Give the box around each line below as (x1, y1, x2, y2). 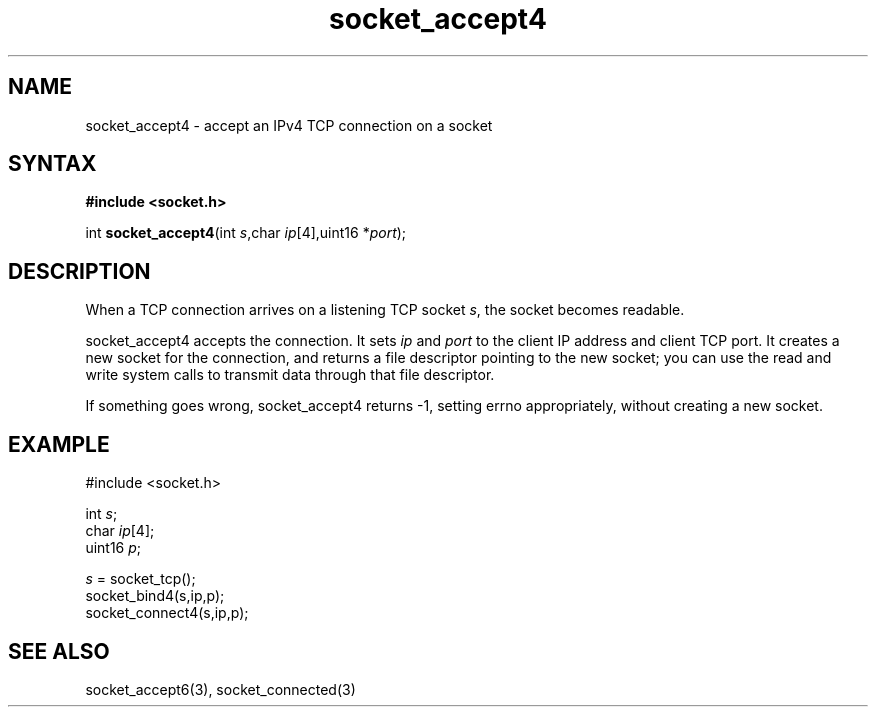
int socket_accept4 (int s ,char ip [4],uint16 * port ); (85, 224, 407, 242)
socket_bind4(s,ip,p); (85, 587, 225, 605)
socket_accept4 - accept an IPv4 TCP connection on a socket (85, 116, 493, 134)
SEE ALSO (8, 638, 110, 664)
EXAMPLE (8, 431, 110, 457)
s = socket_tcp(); (85, 570, 196, 588)
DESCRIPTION (8, 258, 151, 284)
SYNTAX (8, 151, 97, 177)
